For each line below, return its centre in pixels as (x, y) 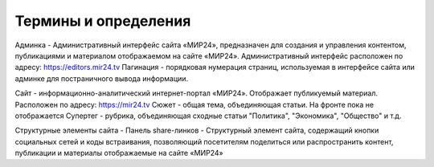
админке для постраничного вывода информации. (102, 78)
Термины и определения (103, 21)
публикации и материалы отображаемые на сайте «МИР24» (119, 153)
